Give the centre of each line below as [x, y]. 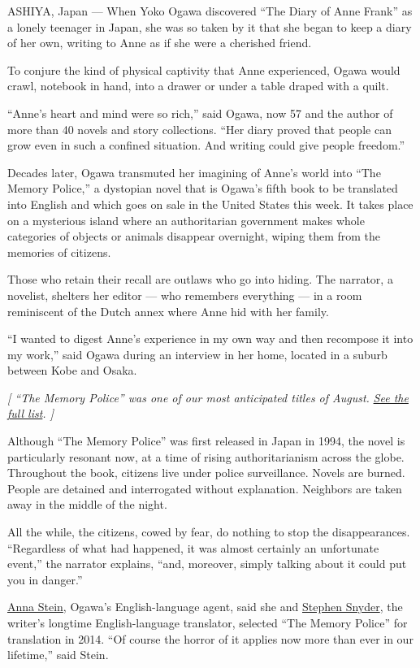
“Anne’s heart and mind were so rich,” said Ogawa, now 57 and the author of [200, 113]
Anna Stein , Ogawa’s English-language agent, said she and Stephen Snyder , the [205, 607]
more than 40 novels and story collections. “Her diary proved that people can [199, 129]
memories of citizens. [59, 252]
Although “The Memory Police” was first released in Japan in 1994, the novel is [206, 441]
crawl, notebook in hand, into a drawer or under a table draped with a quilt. [198, 86]
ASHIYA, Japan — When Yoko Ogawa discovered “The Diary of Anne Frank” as [210, 11]
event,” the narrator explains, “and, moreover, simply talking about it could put [207, 564]
